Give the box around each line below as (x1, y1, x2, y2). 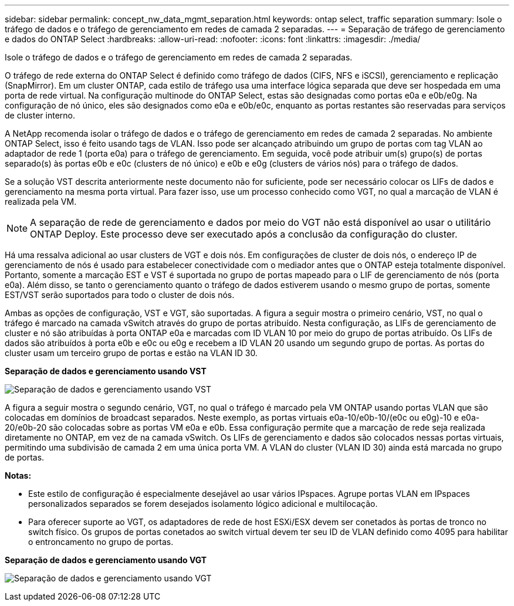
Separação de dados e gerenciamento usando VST (5, 366, 207, 376)
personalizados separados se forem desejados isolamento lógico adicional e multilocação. (28, 499, 378, 509)
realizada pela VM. (5, 197, 77, 206)
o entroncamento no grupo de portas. (28, 537, 174, 547)
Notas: (5, 470, 32, 480)
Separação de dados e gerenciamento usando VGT (5, 555, 207, 565)
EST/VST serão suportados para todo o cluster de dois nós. (5, 290, 235, 300)
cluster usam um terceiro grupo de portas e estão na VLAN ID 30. (5, 348, 258, 358)
